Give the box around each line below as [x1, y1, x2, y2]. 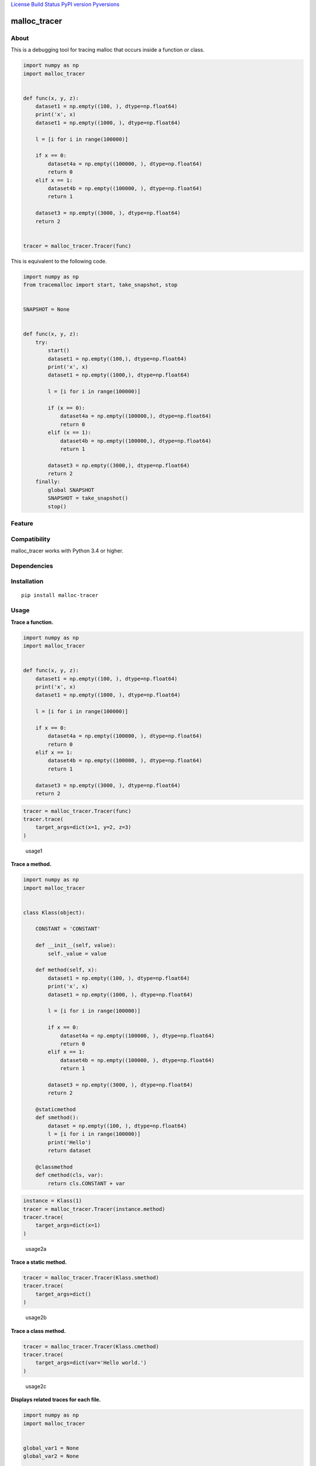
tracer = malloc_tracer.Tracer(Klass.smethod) [23, 1274, 159, 1281]
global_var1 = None [23, 1444, 79, 1451]
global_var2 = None [23, 1453, 79, 1460]
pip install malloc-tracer [21, 592, 99, 599]
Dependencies [11, 562, 54, 570]
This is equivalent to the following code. [11, 257, 107, 264]
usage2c [25, 1383, 47, 1390]
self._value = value [47, 950, 107, 957]
